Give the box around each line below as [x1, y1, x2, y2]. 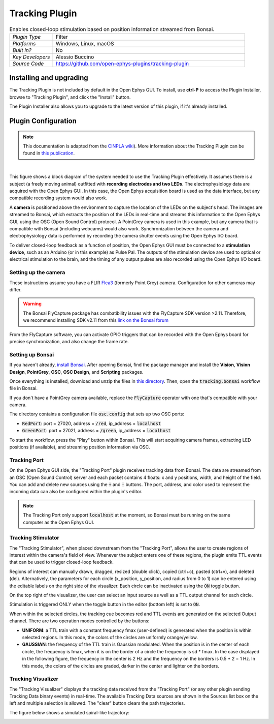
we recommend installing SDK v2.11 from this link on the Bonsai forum [23, 317, 168, 323]
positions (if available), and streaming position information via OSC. [9, 444, 150, 450]
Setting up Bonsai [9, 351, 54, 358]
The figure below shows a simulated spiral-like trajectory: [9, 709, 129, 715]
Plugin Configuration [9, 117, 77, 126]
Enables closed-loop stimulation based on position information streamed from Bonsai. [9, 25, 215, 33]
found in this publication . [23, 150, 75, 156]
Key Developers [12, 53, 50, 61]
